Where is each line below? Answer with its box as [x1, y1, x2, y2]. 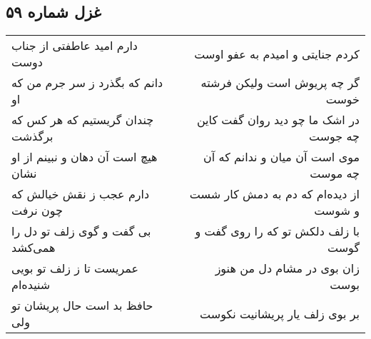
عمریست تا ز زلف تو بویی [11, 260, 139, 277]
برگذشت [11, 128, 54, 145]
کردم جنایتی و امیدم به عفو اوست [194, 45, 360, 62]
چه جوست [308, 128, 360, 145]
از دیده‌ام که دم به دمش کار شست [189, 186, 360, 203]
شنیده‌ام [11, 276, 51, 293]
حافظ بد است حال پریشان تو [11, 297, 153, 314]
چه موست [310, 165, 360, 182]
